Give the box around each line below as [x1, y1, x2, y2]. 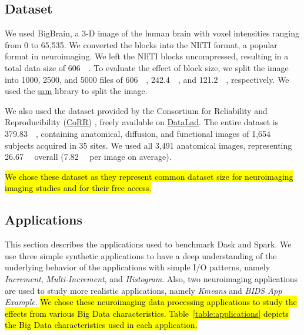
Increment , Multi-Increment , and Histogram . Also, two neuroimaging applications [5, 272, 298, 284]
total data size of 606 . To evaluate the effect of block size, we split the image [5, 61, 289, 73]
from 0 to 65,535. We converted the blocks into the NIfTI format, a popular [5, 38, 278, 51]
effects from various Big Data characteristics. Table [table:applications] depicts [5, 307, 289, 319]
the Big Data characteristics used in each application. [5, 319, 198, 331]
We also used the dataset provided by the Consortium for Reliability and [5, 104, 268, 116]
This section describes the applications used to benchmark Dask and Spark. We [5, 238, 292, 250]
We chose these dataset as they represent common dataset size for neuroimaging [5, 170, 293, 182]
